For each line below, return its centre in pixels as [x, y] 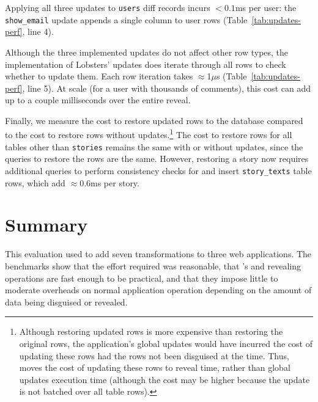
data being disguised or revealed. [66, 301]
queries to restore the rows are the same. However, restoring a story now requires [157, 159]
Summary [46, 225]
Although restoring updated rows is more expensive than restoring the [151, 331]
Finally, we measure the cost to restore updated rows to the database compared [154, 120]
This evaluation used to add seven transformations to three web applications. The [158, 254]
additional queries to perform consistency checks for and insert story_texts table [158, 170]
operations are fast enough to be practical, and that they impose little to [142, 278]
